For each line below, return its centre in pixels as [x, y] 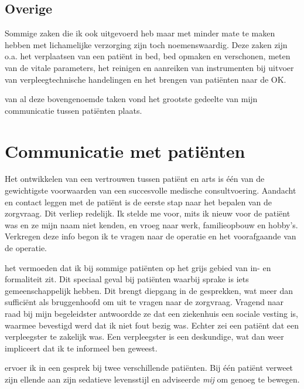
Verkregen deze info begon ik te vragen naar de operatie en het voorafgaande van [151, 236]
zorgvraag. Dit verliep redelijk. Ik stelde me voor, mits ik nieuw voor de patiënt [148, 213]
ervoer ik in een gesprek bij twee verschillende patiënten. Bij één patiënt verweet [149, 368]
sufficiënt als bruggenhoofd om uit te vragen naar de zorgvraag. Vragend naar [144, 302]
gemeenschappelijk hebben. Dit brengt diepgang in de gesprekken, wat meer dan [149, 290]
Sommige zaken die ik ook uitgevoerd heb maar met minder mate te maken [140, 33]
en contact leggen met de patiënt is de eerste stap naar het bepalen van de [139, 202]
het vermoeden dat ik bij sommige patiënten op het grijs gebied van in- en [138, 267]
